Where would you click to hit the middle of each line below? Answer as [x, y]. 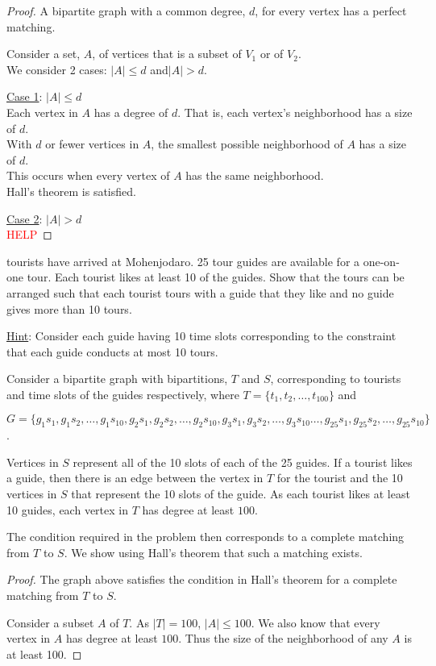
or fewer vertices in [92, 144]
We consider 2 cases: [57, 69]
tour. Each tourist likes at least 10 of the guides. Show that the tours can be [216, 277]
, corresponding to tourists [336, 379]
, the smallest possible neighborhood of [247, 144]
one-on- [381, 261]
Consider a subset [50, 622]
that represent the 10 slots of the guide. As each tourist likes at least [241, 494]
